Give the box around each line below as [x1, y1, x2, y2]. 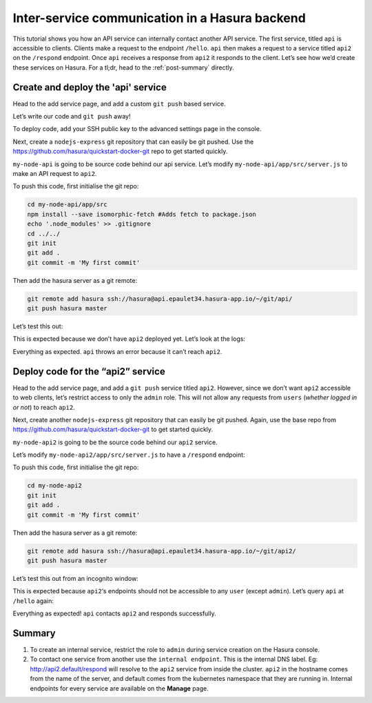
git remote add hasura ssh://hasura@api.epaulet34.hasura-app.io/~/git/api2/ [27, 547, 296, 555]
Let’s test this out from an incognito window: [12, 574, 139, 582]
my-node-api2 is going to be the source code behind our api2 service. [12, 438, 218, 446]
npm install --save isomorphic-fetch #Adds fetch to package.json [27, 210, 256, 218]
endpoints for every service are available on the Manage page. [30, 684, 209, 693]
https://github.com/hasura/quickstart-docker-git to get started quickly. [12, 425, 214, 434]
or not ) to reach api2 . [12, 403, 75, 411]
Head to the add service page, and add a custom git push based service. [12, 99, 227, 108]
